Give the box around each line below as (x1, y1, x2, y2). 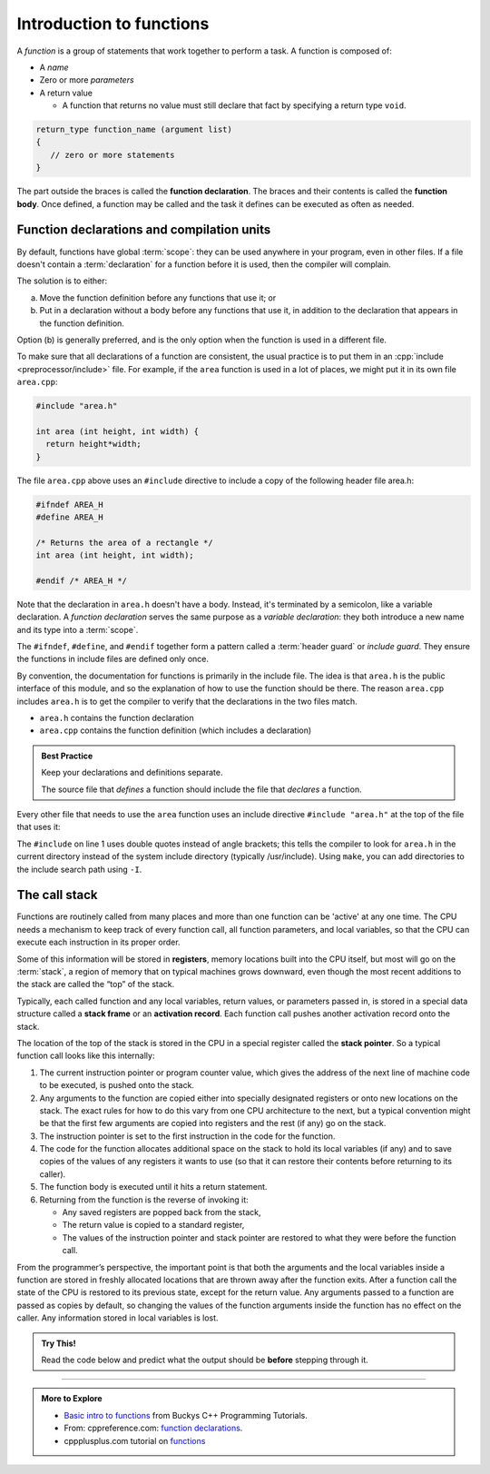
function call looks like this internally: (16, 1050, 155, 1062)
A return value (39, 87, 93, 98)
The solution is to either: (16, 275, 108, 286)
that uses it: (16, 822, 61, 833)
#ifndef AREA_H (35, 500, 103, 509)
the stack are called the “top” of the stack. (16, 979, 175, 990)
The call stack (16, 887, 98, 903)
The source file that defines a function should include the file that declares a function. (41, 784, 362, 795)
